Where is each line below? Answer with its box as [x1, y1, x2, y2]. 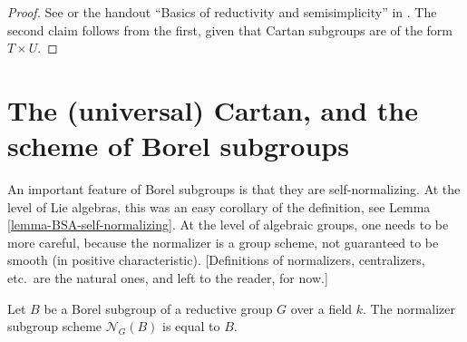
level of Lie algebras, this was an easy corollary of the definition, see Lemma [7, 197, 431, 216]
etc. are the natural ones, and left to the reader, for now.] [7, 269, 328, 288]
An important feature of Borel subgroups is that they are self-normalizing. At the [7, 180, 461, 199]
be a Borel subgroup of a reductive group [44, 298, 273, 318]
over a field [290, 298, 353, 318]
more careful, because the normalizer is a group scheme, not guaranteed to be [7, 232, 439, 251]
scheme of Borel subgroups [7, 127, 349, 164]
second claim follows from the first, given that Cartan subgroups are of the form [7, 20, 453, 39]
